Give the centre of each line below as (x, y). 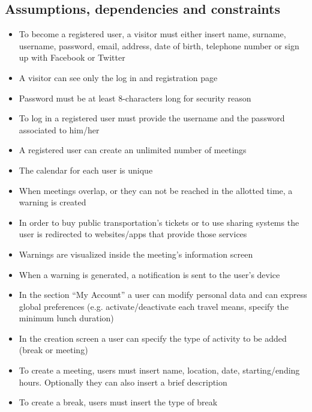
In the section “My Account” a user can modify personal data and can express (163, 295)
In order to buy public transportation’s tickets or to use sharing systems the (159, 222)
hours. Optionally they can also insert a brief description (123, 382)
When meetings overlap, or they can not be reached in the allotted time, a (156, 190)
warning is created (52, 202)
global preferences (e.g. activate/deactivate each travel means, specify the (154, 306)
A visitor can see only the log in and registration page (118, 77)
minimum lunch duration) (66, 318)
